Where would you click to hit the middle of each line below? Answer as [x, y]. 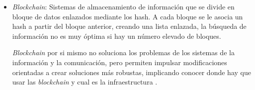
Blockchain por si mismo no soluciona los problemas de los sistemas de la [123, 52]
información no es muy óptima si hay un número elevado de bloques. [117, 36]
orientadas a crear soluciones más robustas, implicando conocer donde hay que [131, 72]
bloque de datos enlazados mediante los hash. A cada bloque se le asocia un [127, 16]
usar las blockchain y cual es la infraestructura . [85, 82]
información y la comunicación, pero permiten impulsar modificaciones [120, 62]
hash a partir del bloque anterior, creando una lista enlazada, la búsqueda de [129, 26]
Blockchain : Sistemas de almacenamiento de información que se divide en [123, 6]
